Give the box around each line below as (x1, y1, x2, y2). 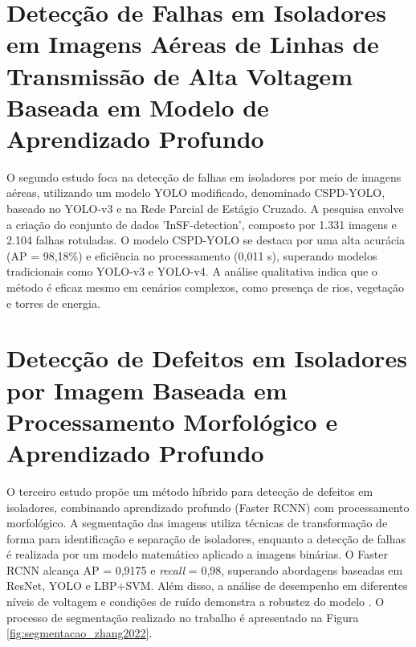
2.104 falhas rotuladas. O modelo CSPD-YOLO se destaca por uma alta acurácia (6, 231, 406, 248)
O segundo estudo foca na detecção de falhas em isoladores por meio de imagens (6, 168, 402, 185)
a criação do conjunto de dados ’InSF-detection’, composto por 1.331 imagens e (6, 215, 397, 232)
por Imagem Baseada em (6, 373, 288, 406)
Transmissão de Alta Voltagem (6, 59, 353, 92)
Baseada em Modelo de (6, 90, 269, 123)
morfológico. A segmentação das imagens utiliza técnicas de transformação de (6, 514, 388, 531)
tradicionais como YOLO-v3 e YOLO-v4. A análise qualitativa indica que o (6, 263, 377, 280)
